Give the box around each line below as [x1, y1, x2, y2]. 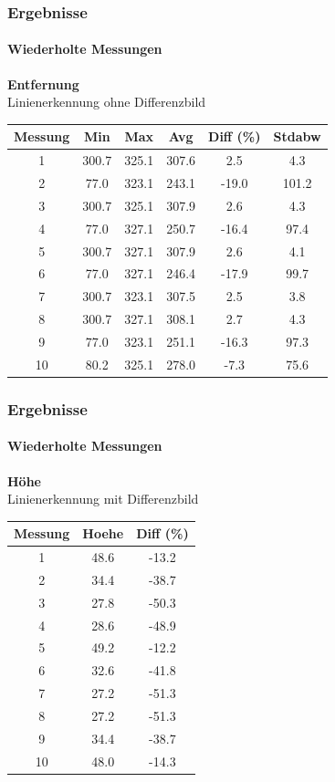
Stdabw [273, 127, 321, 146]
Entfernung [7, 74, 79, 93]
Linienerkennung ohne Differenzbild [7, 92, 206, 111]
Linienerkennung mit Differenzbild [7, 489, 199, 508]
